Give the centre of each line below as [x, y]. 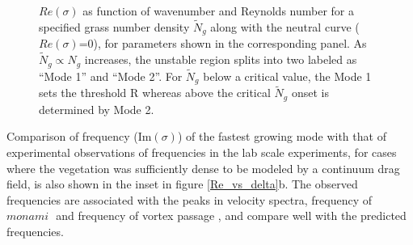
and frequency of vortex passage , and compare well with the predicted [231, 215]
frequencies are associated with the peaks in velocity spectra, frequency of [190, 199]
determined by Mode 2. [97, 109]
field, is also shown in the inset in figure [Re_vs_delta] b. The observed [182, 184]
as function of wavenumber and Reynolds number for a [219, 11]
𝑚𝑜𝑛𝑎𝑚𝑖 [28, 217]
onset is [310, 93]
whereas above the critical [206, 93]
